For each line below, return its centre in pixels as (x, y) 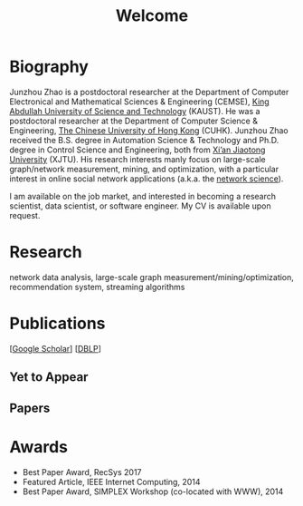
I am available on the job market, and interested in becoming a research (142, 196)
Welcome (152, 16)
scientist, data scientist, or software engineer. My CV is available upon (140, 206)
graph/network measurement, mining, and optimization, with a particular (144, 169)
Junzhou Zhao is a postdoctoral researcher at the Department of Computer (149, 92)
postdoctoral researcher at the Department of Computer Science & (133, 121)
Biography (49, 67)
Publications (57, 324)
